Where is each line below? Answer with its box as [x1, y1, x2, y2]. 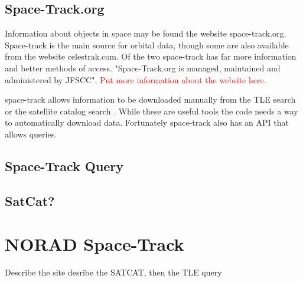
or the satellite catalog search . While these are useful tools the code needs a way [5, 104, 298, 117]
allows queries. [5, 127, 57, 140]
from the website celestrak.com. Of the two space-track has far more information [5, 50, 297, 63]
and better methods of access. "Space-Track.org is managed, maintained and [5, 61, 281, 74]
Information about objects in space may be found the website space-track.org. [5, 27, 286, 40]
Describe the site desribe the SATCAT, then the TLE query [5, 266, 222, 278]
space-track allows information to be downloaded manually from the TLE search [5, 93, 296, 106]
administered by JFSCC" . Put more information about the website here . [5, 73, 266, 86]
